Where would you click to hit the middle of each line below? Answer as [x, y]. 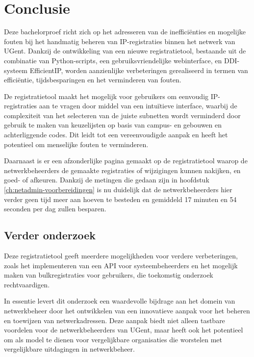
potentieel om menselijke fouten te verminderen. [76, 144]
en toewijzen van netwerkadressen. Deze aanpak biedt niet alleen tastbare [114, 320]
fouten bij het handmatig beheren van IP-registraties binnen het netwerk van [120, 41]
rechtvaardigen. [27, 284]
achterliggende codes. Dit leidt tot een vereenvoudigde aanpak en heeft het [116, 135]
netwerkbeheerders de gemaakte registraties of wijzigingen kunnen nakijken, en [122, 170]
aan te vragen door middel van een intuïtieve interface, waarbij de [138, 106]
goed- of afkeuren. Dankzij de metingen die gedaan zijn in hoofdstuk [107, 180]
